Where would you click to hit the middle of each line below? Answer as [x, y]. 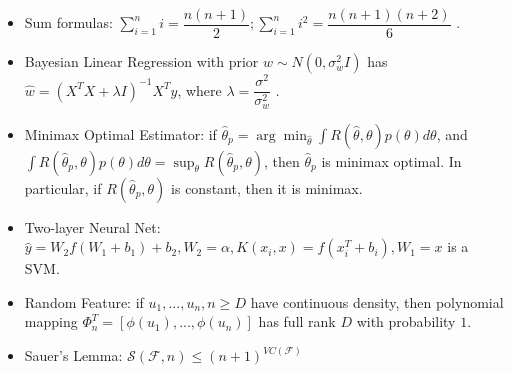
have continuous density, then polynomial [377, 301]
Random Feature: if [84, 301]
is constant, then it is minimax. [267, 187]
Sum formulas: [68, 22]
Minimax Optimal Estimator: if [120, 133]
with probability [406, 321]
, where [199, 89]
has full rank [297, 321]
